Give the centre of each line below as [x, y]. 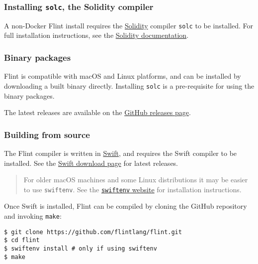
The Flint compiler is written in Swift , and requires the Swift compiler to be [121, 153]
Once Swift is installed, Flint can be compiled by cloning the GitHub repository [126, 206]
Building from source [47, 134]
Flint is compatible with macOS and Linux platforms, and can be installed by [123, 76]
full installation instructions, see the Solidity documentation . [96, 35]
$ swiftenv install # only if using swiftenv [81, 248]
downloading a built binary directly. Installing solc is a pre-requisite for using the [129, 85]
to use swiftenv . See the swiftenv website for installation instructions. [132, 189]
